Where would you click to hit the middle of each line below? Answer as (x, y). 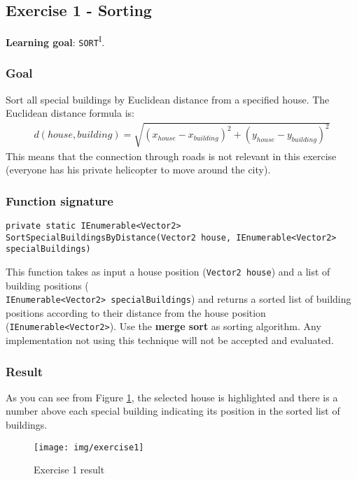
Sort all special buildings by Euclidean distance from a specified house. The (168, 99)
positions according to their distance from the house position (136, 312)
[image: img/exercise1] (89, 447)
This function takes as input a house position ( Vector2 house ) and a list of (168, 271)
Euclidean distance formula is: (70, 113)
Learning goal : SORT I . (55, 41)
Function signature (59, 200)
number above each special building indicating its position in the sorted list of (173, 411)
